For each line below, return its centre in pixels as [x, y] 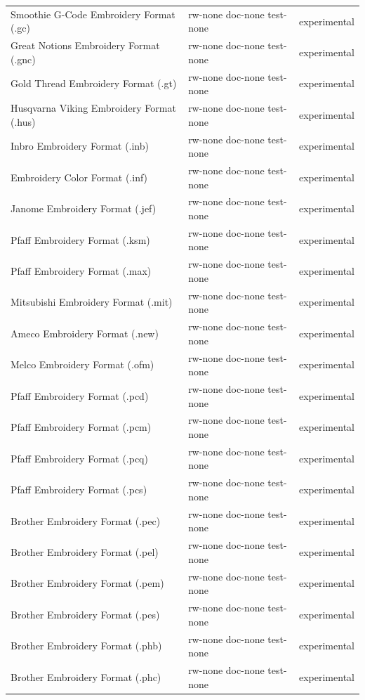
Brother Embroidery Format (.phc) [86, 676]
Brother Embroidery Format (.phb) [86, 646]
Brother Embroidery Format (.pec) [86, 520]
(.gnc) [23, 59]
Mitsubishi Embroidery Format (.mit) [92, 302]
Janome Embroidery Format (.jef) [84, 208]
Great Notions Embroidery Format [85, 45]
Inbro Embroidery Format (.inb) [80, 146]
